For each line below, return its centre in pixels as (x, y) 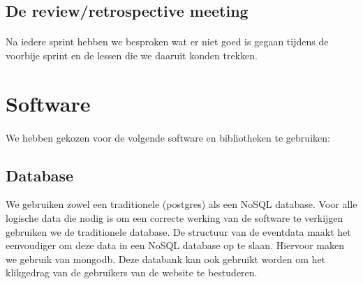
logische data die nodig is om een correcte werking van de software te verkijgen (175, 217)
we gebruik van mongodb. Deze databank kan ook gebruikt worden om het (166, 259)
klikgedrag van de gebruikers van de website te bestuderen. (132, 272)
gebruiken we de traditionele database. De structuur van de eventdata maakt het (178, 231)
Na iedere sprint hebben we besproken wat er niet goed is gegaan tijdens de (167, 42)
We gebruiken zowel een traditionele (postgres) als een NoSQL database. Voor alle (181, 204)
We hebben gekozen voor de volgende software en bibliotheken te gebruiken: (168, 137)
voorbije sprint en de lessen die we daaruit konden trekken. (132, 55)
